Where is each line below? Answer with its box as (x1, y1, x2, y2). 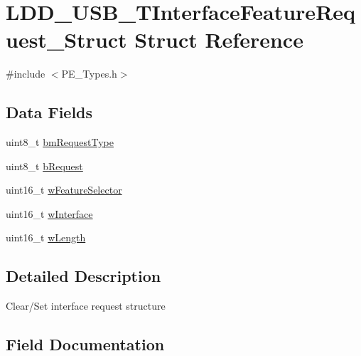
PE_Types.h (61, 66, 117, 81)
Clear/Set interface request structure (6, 298, 166, 313)
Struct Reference (134, 25, 303, 54)
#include (6, 66, 45, 81)
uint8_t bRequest (6, 158, 83, 173)
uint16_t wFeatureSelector (6, 182, 122, 197)
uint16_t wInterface (6, 206, 93, 221)
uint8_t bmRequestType (6, 135, 114, 150)
